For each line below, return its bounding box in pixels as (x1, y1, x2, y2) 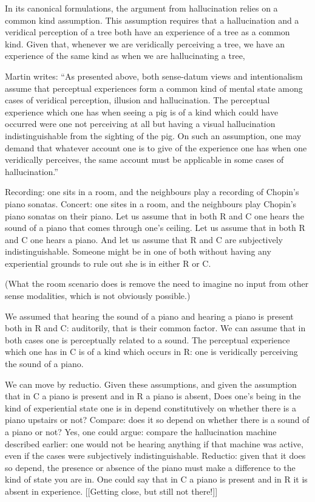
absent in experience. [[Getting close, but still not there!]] (5, 484, 218, 497)
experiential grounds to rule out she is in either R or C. (5, 256, 211, 269)
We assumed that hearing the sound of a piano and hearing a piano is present (5, 309, 294, 322)
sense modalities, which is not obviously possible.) (5, 289, 191, 302)
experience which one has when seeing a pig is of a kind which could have (5, 105, 279, 118)
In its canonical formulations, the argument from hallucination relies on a (5, 2, 278, 14)
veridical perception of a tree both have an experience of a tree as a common (5, 26, 290, 38)
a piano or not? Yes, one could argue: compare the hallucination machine (5, 425, 277, 438)
